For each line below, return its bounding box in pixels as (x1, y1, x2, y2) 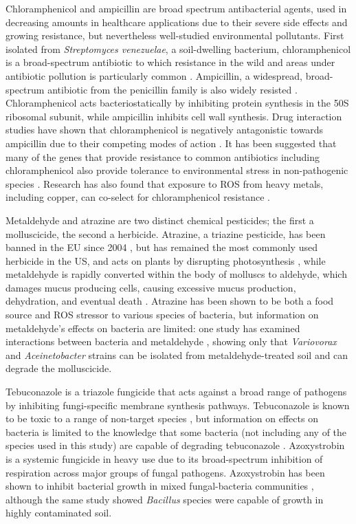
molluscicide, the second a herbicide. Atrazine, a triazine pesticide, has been (5, 226, 326, 241)
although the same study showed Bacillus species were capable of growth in (5, 492, 324, 506)
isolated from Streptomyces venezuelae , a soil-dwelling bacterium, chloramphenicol (5, 41, 351, 56)
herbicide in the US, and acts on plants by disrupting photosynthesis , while (5, 253, 326, 268)
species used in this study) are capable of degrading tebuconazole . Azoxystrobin (5, 438, 345, 452)
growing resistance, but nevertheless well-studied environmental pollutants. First (5, 28, 344, 43)
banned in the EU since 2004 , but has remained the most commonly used (5, 240, 318, 254)
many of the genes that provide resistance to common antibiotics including (5, 149, 320, 164)
